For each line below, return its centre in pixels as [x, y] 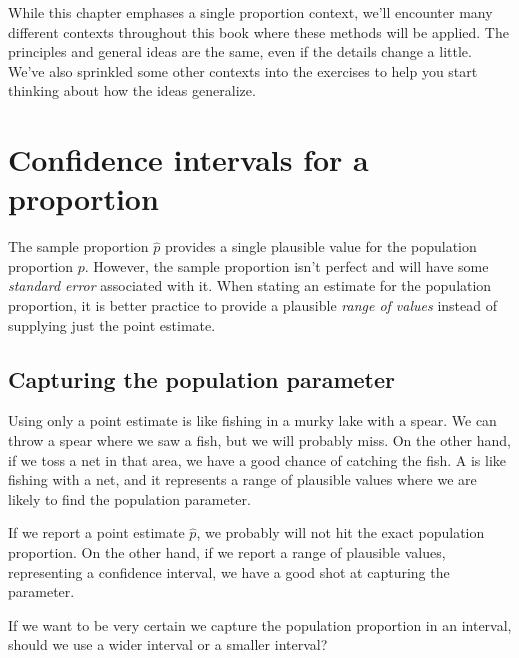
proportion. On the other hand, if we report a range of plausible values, [227, 552]
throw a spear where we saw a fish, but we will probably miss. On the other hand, [260, 440]
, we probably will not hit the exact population [340, 532]
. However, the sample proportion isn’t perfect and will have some [286, 265]
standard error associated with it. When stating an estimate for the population [250, 285]
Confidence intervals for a [188, 159]
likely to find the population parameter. [129, 498]
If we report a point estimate [96, 532]
